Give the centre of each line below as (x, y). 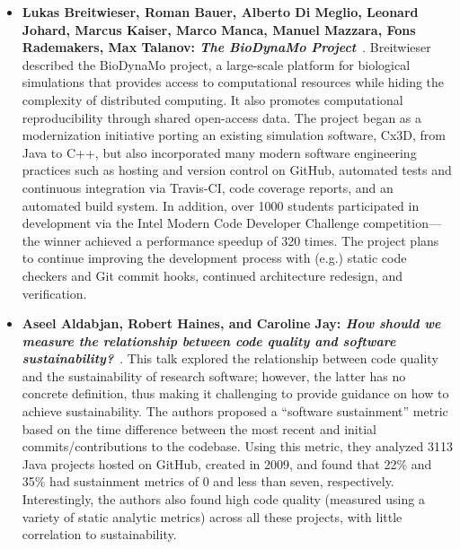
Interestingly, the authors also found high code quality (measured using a (223, 499)
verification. (54, 293)
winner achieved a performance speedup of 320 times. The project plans (241, 240)
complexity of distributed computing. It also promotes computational (212, 99)
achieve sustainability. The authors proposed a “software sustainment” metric (235, 411)
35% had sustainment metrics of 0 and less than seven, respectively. (208, 481)
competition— (402, 223)
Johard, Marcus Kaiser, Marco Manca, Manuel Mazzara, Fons (219, 29)
